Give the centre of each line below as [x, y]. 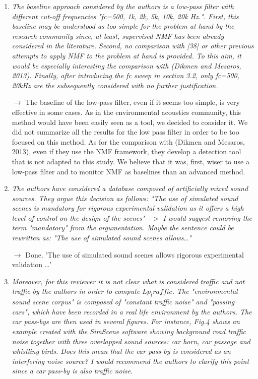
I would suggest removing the [208, 217]
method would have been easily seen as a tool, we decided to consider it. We [130, 122]
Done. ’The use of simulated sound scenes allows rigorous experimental [135, 254]
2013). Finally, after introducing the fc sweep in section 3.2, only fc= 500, [125, 75]
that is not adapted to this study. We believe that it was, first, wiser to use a [131, 161]
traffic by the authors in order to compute [76, 291]
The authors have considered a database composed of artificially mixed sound [130, 188]
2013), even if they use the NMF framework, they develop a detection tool [126, 151]
